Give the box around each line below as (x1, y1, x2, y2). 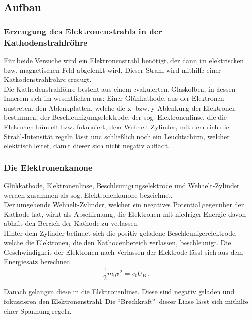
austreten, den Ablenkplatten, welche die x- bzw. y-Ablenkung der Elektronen (4, 102, 236, 112)
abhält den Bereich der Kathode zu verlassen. (4, 218, 139, 228)
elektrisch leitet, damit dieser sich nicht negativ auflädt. (4, 141, 169, 151)
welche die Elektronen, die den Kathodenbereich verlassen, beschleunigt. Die (4, 237, 231, 247)
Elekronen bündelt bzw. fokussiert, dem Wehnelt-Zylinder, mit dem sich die (4, 122, 229, 132)
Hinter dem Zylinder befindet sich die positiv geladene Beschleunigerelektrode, (4, 228, 237, 238)
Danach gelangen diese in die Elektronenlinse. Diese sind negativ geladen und (4, 287, 235, 297)
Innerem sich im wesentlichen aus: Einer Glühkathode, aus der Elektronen (4, 93, 224, 103)
